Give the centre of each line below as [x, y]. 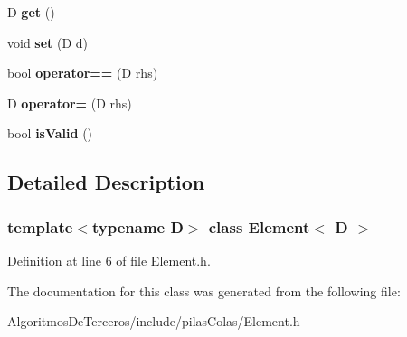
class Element [259, 226]
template [40, 226]
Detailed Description [106, 182]
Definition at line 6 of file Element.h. [109, 260]
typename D [137, 226]
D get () [31, 12]
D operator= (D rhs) [70, 103]
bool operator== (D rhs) [83, 73]
